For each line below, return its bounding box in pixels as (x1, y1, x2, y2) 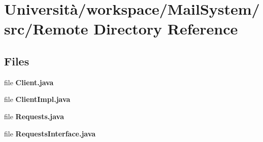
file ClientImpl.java (4, 94, 71, 104)
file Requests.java (4, 111, 64, 121)
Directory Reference (93, 18, 238, 39)
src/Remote (4, 18, 88, 39)
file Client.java (4, 77, 54, 87)
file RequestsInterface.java (4, 128, 96, 138)
